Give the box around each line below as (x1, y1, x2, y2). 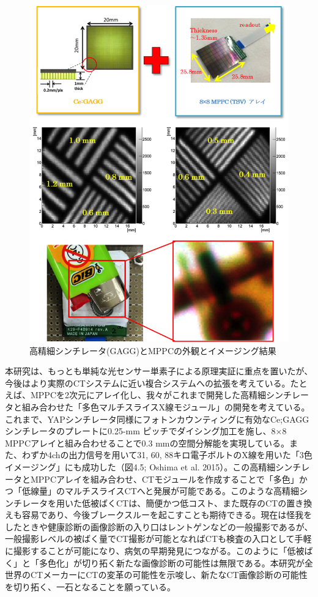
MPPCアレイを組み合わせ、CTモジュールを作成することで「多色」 (30, 472, 299, 485)
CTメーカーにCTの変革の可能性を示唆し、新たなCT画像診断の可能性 (30, 568, 308, 581)
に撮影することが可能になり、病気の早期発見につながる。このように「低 (5, 544, 296, 557)
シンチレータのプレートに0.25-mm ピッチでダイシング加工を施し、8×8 (5, 425, 287, 437)
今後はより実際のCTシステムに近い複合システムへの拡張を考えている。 (5, 376, 290, 389)
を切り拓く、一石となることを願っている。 (5, 580, 176, 593)
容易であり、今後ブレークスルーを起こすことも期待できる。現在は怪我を (21, 508, 312, 521)
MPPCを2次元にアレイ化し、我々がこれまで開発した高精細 (30, 388, 267, 401)
